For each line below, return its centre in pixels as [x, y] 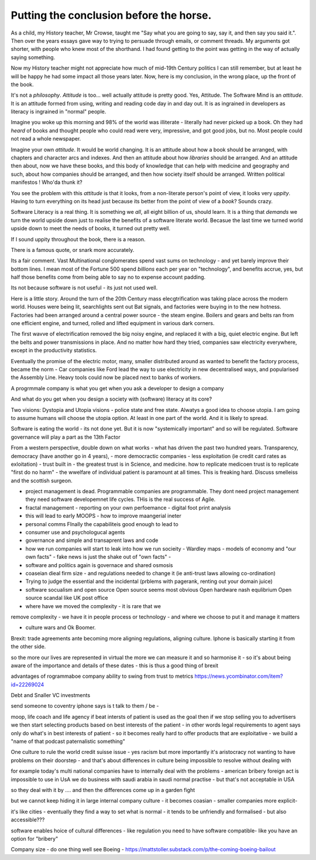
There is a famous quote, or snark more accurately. [73, 250]
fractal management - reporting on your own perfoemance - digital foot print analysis [128, 507]
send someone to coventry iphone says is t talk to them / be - [85, 706]
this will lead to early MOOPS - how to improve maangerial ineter [103, 516]
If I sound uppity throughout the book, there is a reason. [78, 239]
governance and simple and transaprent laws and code [92, 540]
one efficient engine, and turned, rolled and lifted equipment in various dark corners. [113, 323]
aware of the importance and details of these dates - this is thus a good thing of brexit [115, 666]
